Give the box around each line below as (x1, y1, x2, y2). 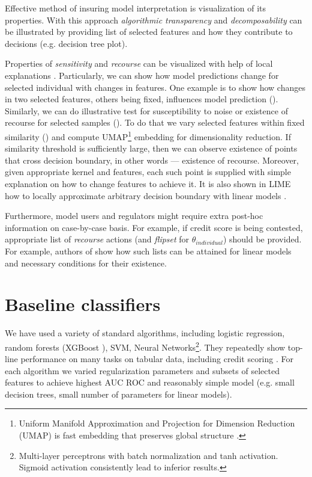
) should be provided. (223, 233, 302, 245)
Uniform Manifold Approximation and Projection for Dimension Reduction (19, 417, 295, 429)
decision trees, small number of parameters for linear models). (5, 387, 232, 400)
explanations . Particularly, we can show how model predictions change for (5, 69, 279, 81)
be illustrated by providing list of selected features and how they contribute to (5, 25, 293, 38)
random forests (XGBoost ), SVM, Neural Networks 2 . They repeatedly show (5, 339, 286, 353)
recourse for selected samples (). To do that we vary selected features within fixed (5, 116, 305, 129)
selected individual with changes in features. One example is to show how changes (5, 81, 305, 93)
